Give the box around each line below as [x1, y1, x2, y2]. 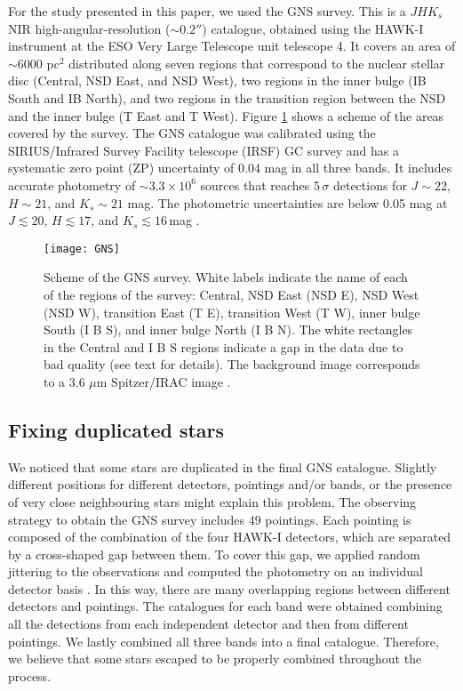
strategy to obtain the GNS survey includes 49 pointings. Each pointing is [8, 510, 411, 528]
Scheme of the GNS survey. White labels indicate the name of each [44, 268, 408, 286]
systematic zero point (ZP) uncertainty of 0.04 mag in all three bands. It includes [8, 158, 452, 177]
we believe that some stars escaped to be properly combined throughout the [8, 649, 422, 668]
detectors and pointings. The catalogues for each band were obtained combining [8, 597, 443, 615]
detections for [332, 175, 407, 194]
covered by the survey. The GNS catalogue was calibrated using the [8, 124, 376, 142]
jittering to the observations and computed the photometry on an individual [8, 562, 423, 581]
